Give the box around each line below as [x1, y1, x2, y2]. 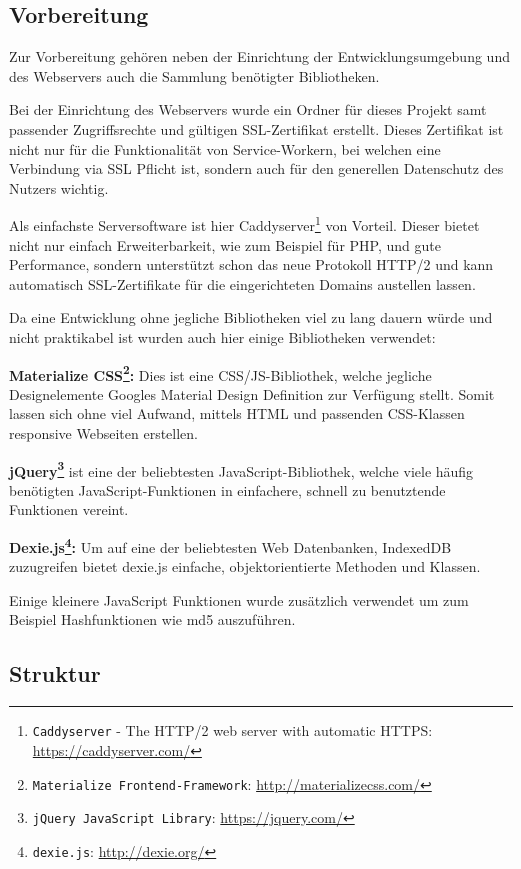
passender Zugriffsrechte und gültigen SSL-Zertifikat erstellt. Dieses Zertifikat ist [9, 118, 504, 139]
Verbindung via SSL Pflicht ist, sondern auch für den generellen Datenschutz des [9, 158, 504, 179]
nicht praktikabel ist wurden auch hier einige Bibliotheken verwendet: [9, 326, 436, 347]
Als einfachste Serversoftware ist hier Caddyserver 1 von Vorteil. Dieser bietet [9, 212, 480, 236]
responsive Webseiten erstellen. [9, 423, 198, 444]
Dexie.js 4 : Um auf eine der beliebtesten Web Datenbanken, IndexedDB [9, 534, 452, 557]
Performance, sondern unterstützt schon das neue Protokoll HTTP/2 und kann [9, 254, 494, 275]
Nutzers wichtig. [9, 177, 109, 198]
